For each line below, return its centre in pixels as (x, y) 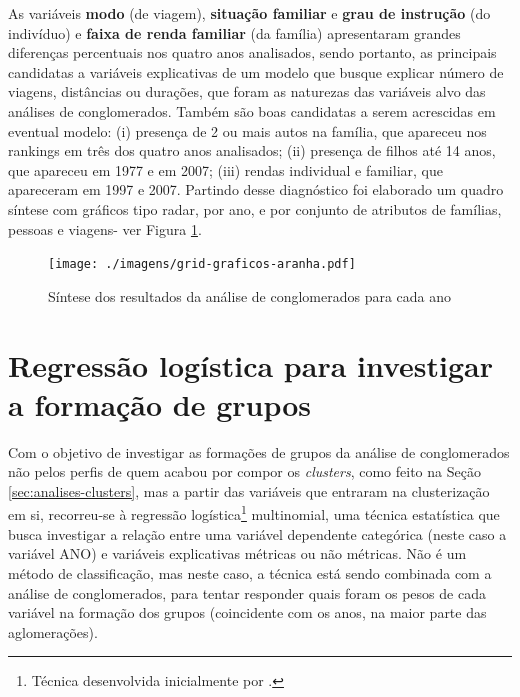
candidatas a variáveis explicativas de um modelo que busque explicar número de (256, 71)
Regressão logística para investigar (251, 364)
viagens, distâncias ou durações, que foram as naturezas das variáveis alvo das (247, 91)
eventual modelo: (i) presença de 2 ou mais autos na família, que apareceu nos (247, 130)
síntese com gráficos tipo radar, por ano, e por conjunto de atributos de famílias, (255, 208)
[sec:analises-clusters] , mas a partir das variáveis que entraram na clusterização (249, 490)
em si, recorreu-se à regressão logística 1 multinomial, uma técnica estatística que (254, 513)
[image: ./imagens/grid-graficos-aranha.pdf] (202, 264)
